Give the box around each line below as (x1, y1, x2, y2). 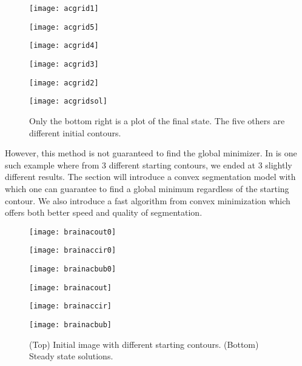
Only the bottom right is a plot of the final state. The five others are (29, 114, 285, 127)
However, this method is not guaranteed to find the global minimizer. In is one (5, 147, 297, 159)
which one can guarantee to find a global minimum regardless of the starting (5, 182, 289, 195)
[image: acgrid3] (29, 59, 99, 68)
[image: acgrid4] (29, 41, 99, 50)
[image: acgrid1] (29, 4, 99, 13)
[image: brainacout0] (29, 227, 116, 236)
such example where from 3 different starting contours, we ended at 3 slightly (5, 158, 292, 171)
